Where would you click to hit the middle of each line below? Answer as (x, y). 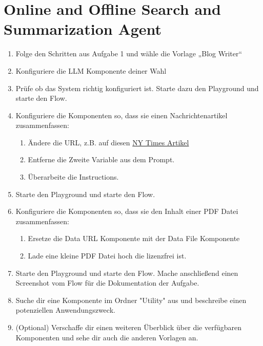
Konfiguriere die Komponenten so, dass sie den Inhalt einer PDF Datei (127, 211)
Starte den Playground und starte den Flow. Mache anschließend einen (127, 273)
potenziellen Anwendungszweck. (65, 310)
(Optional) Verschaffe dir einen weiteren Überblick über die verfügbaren (129, 327)
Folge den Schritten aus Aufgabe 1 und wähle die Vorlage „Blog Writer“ (129, 53)
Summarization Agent (83, 29)
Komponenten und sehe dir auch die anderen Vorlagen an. (107, 337)
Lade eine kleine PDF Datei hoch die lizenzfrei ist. (107, 256)
